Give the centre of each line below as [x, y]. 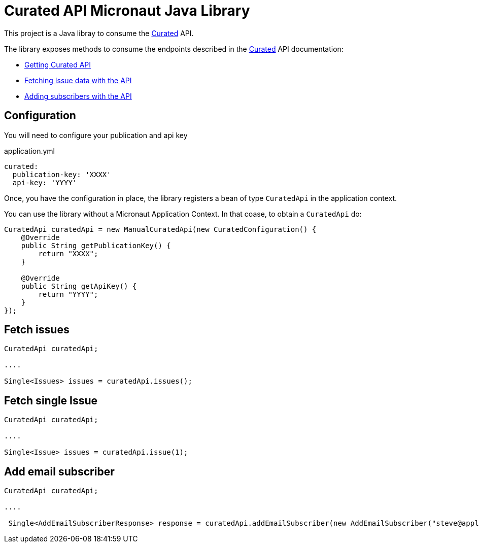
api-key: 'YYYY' [45, 182]
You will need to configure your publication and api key [96, 135]
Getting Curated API [58, 64]
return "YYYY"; [68, 294]
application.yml [29, 151]
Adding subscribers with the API [78, 96]
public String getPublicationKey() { [96, 245]
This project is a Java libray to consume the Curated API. [99, 33]
